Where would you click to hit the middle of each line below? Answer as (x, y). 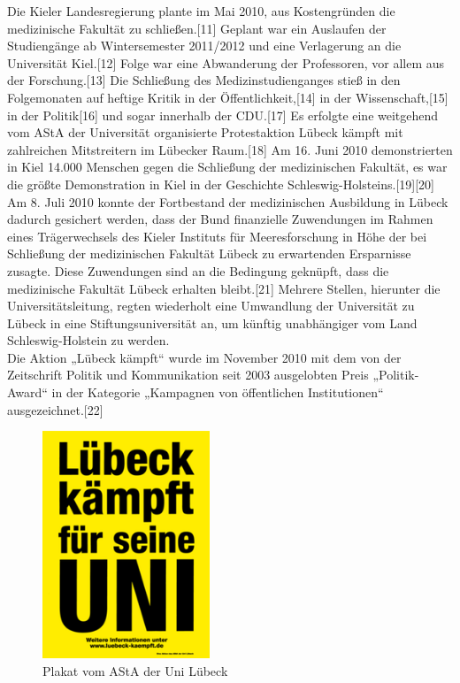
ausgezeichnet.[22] (55, 409)
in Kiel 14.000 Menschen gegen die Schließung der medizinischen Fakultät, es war (227, 167)
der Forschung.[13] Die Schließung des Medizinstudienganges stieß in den (204, 80)
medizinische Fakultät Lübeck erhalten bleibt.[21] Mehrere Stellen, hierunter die (224, 288)
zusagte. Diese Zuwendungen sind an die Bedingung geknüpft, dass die (198, 270)
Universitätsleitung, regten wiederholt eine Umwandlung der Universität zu (211, 306)
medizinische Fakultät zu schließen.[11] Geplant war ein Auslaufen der (197, 28)
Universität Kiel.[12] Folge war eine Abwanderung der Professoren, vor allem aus (226, 62)
